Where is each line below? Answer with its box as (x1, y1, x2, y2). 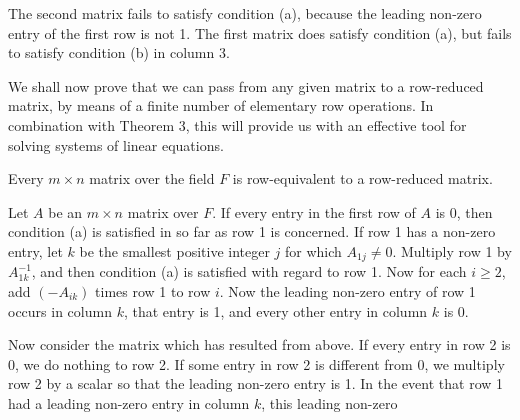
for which (285, 240, 342, 261)
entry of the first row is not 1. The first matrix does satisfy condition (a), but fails (8, 22, 512, 43)
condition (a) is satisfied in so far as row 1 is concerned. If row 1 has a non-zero (8, 221, 496, 242)
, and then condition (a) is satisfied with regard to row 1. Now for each (31, 261, 467, 282)
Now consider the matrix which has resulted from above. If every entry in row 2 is (8, 334, 511, 355)
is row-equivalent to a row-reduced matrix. (232, 168, 493, 189)
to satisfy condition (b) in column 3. (8, 42, 230, 63)
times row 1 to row (95, 280, 211, 301)
